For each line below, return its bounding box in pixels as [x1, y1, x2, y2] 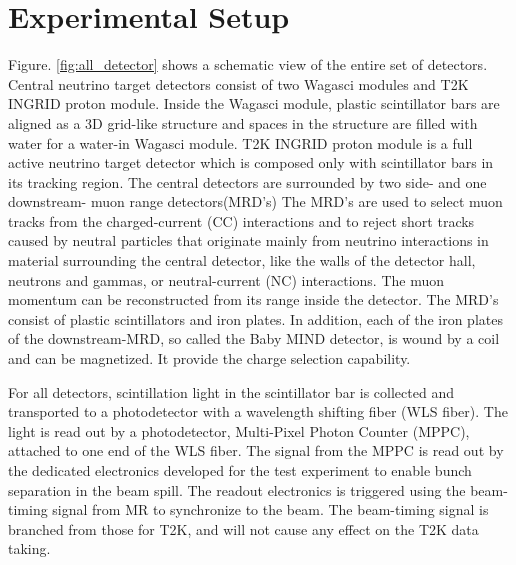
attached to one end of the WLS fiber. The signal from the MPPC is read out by [8, 440, 504, 461]
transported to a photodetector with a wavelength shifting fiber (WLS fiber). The [8, 401, 508, 422]
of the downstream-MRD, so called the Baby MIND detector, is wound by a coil [8, 328, 500, 349]
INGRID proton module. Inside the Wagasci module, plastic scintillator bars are [8, 93, 500, 114]
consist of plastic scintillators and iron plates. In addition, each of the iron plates [8, 308, 503, 329]
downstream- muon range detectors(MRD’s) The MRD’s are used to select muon [8, 191, 503, 212]
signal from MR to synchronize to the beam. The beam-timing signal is [52, 499, 489, 520]
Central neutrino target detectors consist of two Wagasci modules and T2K [8, 73, 469, 94]
